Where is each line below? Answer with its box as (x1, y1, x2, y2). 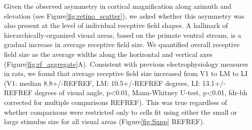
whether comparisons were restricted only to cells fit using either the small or (4, 106, 237, 117)
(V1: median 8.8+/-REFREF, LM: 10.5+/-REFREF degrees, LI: (4, 78, 200, 88)
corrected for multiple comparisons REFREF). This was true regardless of (4, 97, 227, 107)
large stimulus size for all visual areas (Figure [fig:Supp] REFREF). (4, 116, 205, 127)
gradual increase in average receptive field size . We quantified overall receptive (4, 39, 240, 50)
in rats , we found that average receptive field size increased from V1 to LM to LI (4, 68, 248, 78)
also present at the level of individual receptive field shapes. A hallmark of (4, 20, 228, 30)
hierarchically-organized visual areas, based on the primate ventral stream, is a (4, 29, 242, 40)
